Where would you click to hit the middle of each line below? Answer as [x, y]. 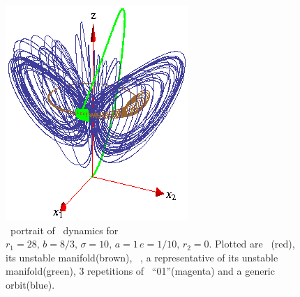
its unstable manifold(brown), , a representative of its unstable [142, 257]
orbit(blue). [30, 284]
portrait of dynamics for [64, 230]
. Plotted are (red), [252, 244]
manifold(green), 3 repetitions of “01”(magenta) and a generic [140, 271]
